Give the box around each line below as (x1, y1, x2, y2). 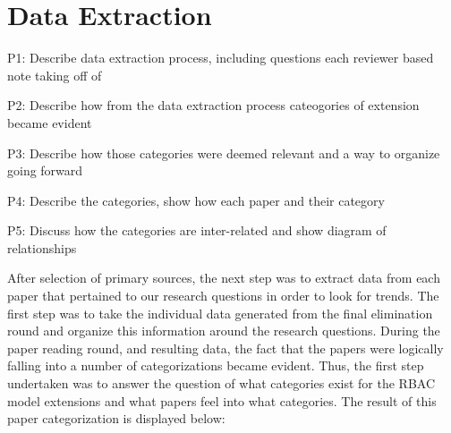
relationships (7, 238, 77, 257)
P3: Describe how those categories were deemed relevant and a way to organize (7, 143, 440, 162)
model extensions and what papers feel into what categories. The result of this (7, 391, 437, 410)
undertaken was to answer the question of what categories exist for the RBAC (7, 374, 436, 393)
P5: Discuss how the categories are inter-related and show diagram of (7, 221, 387, 240)
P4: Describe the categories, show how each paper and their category (7, 191, 385, 209)
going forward (7, 161, 83, 180)
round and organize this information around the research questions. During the (7, 321, 440, 340)
